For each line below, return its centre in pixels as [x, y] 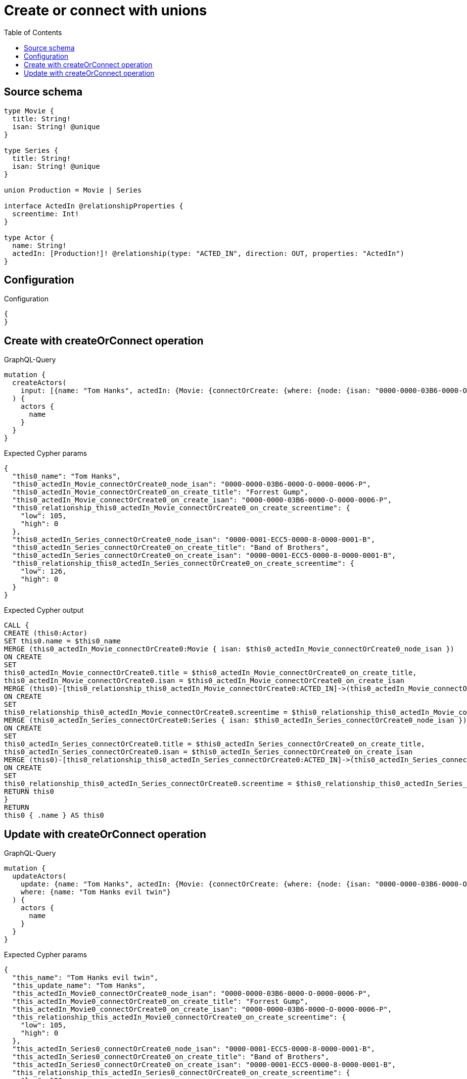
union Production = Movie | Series [73, 190]
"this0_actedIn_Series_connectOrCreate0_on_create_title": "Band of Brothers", [171, 548]
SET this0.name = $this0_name [63, 641]
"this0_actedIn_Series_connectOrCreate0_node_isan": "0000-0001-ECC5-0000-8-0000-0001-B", [194, 540]
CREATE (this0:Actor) [46, 633]
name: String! [39, 245]
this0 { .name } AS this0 [54, 815]
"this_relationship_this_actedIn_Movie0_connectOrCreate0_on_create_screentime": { [179, 1017]
